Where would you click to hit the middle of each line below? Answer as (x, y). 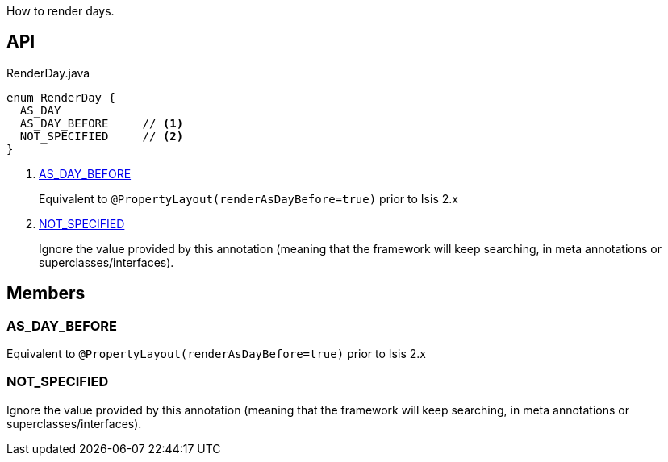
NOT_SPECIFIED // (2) (102, 136)
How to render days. (61, 11)
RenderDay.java (48, 73)
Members (46, 293)
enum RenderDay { (61, 97)
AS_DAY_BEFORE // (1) (102, 123)
